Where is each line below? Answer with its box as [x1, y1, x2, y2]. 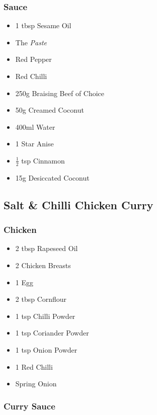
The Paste [15, 37, 47, 47]
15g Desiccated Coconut [15, 172, 90, 183]
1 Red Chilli [15, 361, 53, 372]
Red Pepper [15, 54, 52, 64]
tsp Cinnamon [21, 155, 65, 165]
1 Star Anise [15, 138, 54, 149]
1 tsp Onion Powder [15, 344, 77, 355]
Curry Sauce [4, 399, 55, 412]
